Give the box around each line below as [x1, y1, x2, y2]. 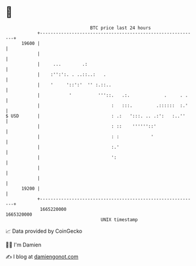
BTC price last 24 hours [90, 25, 151, 31]
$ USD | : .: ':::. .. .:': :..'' [5, 113, 185, 119]
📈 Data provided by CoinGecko [5, 227, 83, 235]
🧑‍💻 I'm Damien [5, 241, 42, 248]
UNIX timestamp [100, 216, 138, 223]
